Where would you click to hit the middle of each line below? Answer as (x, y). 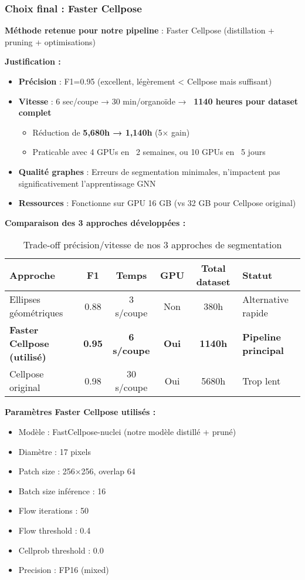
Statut (257, 275)
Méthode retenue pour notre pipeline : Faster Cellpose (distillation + (140, 30)
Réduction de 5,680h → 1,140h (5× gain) (111, 132)
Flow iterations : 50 (54, 510)
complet (35, 112)
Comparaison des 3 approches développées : (95, 222)
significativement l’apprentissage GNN (87, 183)
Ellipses (25, 299)
